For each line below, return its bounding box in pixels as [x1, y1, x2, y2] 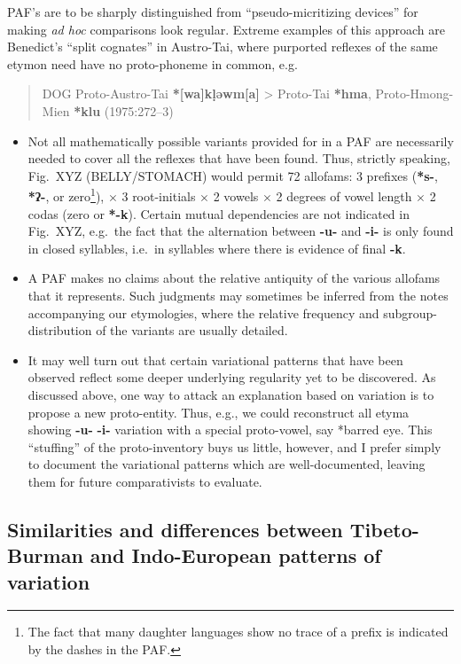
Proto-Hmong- [375, 84, 454, 103]
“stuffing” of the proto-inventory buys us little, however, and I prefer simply [27, 437, 441, 456]
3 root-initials [121, 187, 196, 205]
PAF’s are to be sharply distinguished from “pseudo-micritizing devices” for [7, 3, 418, 20]
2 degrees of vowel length [276, 187, 412, 205]
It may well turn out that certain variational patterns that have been [27, 350, 403, 369]
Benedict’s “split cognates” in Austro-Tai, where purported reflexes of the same [7, 37, 438, 56]
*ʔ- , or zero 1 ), [27, 184, 105, 205]
